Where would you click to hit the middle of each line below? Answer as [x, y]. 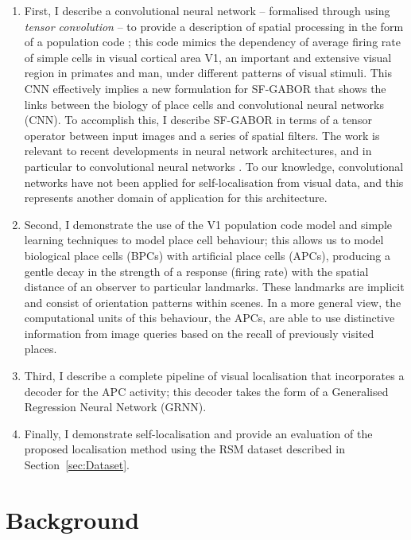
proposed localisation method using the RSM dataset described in [184, 449]
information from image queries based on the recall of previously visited [199, 333]
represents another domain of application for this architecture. [176, 198]
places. [41, 349]
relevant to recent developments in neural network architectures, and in [198, 151]
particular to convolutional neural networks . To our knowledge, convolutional [214, 166]
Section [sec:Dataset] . [77, 465]
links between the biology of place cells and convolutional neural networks [204, 104]
